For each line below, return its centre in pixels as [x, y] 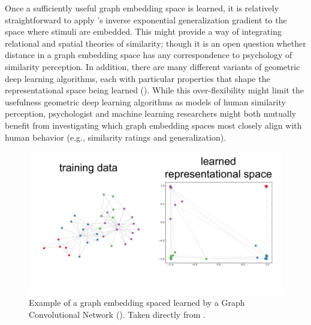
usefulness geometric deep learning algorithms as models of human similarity [145, 101]
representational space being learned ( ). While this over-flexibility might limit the [154, 90]
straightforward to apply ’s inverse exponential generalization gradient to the [146, 19]
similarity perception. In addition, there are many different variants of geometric [153, 66]
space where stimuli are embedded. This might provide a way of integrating [143, 31]
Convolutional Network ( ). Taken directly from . [117, 314]
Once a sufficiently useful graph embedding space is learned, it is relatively [142, 8]
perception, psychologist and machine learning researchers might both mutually [151, 113]
